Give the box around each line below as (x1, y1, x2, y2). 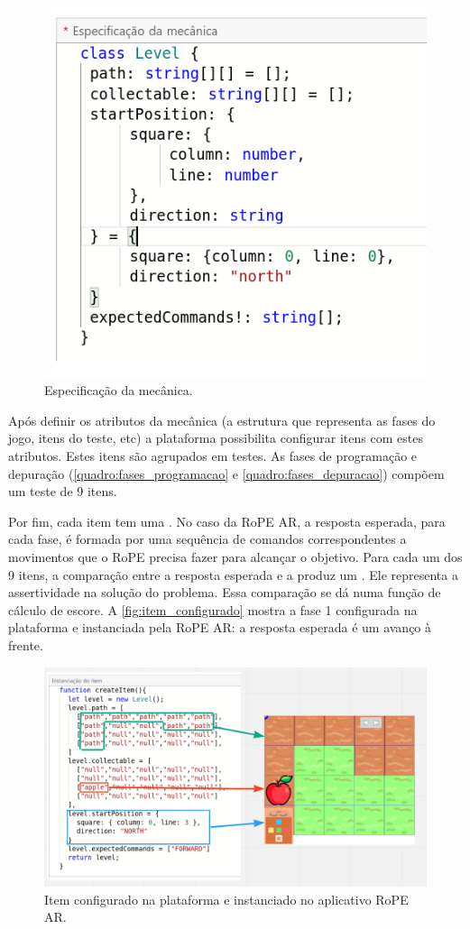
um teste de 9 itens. (8, 482, 117, 501)
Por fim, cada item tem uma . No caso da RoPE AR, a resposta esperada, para (8, 511, 446, 530)
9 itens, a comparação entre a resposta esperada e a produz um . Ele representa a (8, 565, 458, 584)
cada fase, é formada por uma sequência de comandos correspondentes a (8, 529, 407, 548)
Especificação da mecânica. (44, 381, 193, 400)
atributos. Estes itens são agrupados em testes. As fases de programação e (8, 446, 418, 465)
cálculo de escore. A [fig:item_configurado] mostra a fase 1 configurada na (8, 600, 418, 619)
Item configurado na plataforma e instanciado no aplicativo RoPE (44, 889, 409, 908)
